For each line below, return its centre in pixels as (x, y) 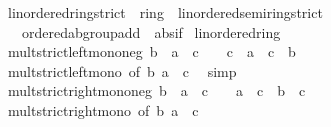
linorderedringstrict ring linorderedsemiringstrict (165, 12)
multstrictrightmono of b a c (103, 109)
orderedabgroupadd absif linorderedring (151, 31)
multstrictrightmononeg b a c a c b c (156, 90)
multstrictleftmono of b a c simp (122, 70)
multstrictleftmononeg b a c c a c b (151, 51)
